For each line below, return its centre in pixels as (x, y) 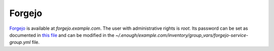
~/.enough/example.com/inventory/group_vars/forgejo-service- (182, 35)
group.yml (20, 42)
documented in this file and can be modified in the (62, 35)
